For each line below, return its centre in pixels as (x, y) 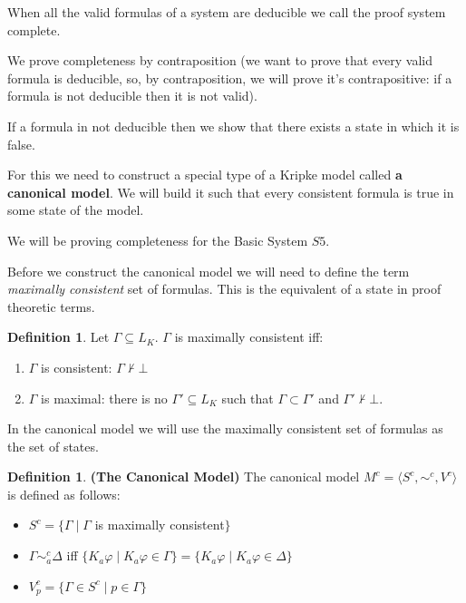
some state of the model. (76, 210)
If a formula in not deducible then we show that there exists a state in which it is (233, 126)
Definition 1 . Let (58, 337)
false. (21, 144)
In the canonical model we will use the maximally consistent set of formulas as (225, 428)
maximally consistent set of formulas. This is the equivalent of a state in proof (224, 289)
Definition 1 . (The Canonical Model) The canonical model (184, 477)
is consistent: (77, 367)
